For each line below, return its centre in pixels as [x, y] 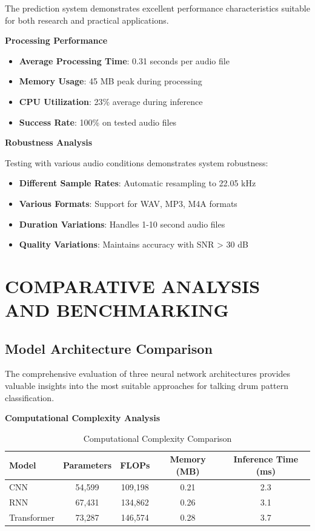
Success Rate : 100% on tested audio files [98, 122]
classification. [30, 397]
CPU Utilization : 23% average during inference [111, 101]
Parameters [87, 465]
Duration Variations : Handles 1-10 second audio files [122, 224]
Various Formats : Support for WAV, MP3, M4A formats [128, 203]
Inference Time [266, 459]
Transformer [32, 517]
